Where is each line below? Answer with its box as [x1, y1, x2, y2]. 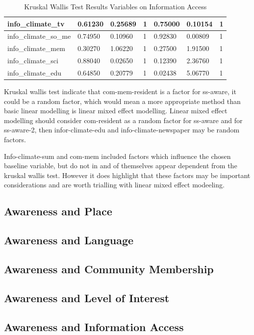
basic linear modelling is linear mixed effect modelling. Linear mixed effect [4, 105, 228, 116]
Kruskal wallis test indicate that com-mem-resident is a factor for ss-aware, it [4, 86, 236, 97]
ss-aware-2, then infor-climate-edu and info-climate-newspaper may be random [4, 125, 240, 135]
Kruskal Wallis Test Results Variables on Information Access [24, 1, 207, 11]
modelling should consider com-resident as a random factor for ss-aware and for [4, 115, 243, 125]
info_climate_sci [7, 55, 58, 66]
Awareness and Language [4, 232, 134, 248]
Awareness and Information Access [4, 319, 184, 334]
